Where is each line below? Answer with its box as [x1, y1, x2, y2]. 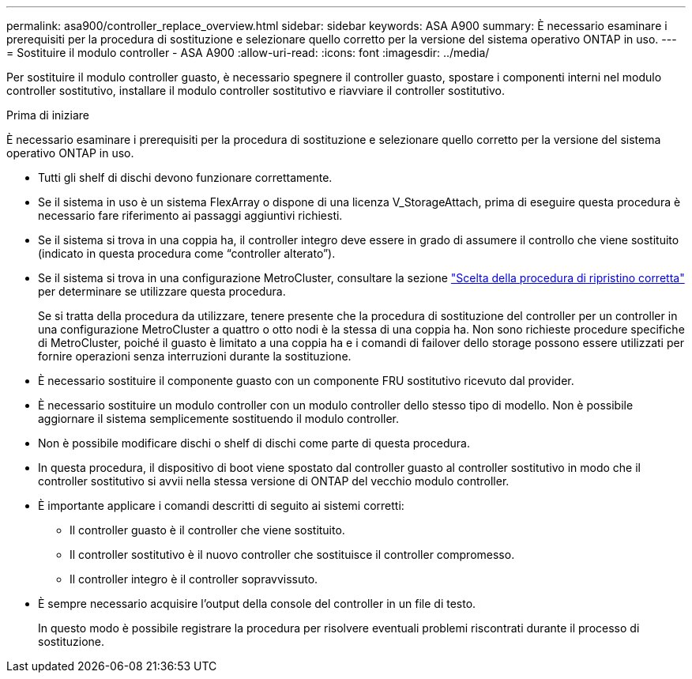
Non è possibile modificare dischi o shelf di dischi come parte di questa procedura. [38, 436, 470, 450]
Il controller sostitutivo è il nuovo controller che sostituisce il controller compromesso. [70, 548, 515, 561]
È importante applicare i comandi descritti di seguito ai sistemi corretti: [38, 499, 404, 512]
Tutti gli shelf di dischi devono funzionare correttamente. [38, 171, 333, 184]
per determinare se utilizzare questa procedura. [38, 285, 286, 298]
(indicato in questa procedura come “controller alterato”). [38, 247, 336, 260]
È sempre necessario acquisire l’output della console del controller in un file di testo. [38, 597, 476, 610]
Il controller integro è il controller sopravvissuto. [70, 572, 318, 586]
